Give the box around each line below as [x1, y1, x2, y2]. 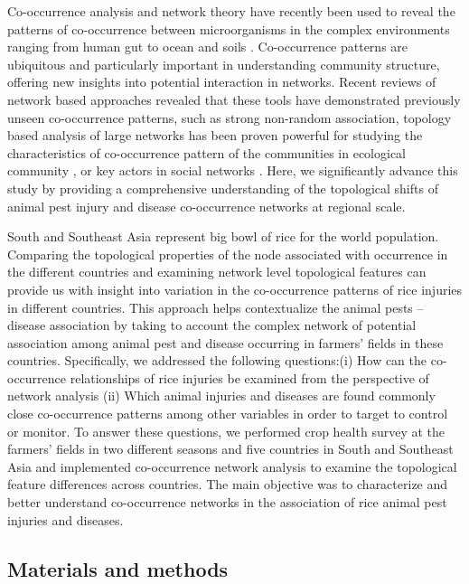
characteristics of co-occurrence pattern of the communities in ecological [7, 143, 406, 162]
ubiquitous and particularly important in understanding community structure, [7, 54, 440, 73]
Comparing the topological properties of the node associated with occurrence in [7, 244, 448, 263]
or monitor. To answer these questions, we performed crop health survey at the [7, 421, 446, 440]
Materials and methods [7, 554, 229, 582]
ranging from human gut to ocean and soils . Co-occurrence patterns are [7, 37, 408, 56]
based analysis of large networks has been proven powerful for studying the [7, 126, 423, 145]
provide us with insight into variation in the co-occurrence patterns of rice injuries [7, 279, 463, 298]
